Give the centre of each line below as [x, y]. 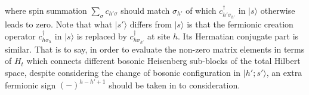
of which [201, 10]
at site [159, 36]
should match [145, 10]
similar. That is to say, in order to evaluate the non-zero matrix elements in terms [155, 49]
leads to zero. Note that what [59, 24]
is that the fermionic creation [240, 24]
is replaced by [102, 36]
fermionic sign [30, 84]
